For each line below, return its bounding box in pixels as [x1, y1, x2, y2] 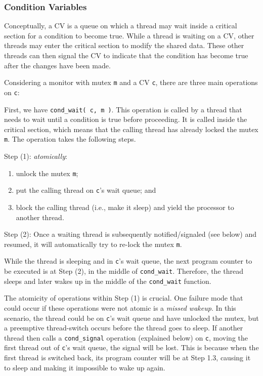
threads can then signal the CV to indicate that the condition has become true [4, 50, 248, 60]
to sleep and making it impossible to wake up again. [4, 362, 165, 372]
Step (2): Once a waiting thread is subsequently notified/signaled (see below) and [4, 229, 256, 239]
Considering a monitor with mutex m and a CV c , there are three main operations [4, 77, 258, 88]
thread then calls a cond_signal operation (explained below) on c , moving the [4, 332, 248, 343]
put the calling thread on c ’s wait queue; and [16, 185, 156, 195]
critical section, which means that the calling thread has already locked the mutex [4, 123, 258, 134]
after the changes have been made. [4, 60, 111, 70]
